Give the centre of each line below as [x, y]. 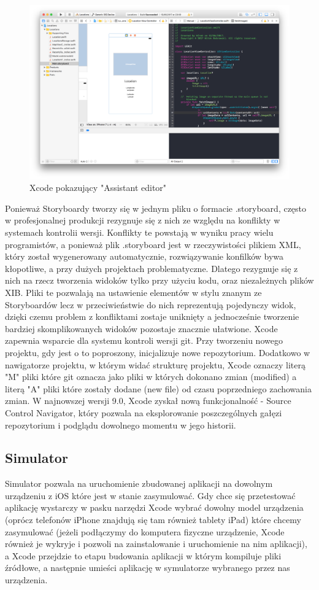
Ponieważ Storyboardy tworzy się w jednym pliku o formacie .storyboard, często [156, 208]
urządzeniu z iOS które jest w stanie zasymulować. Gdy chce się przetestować [150, 495]
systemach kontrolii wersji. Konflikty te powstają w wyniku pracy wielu [139, 232]
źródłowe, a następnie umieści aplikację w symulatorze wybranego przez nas [148, 568]
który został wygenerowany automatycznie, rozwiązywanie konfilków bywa [144, 256]
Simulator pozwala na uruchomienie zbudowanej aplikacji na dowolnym [139, 483]
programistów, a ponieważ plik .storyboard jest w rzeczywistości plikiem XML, [153, 244]
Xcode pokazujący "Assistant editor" [98, 188]
